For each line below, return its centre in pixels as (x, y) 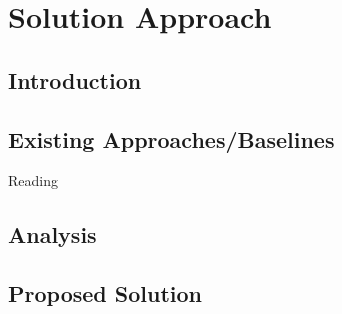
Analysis (52, 234)
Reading (33, 180)
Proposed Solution (105, 293)
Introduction (75, 79)
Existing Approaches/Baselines (171, 138)
